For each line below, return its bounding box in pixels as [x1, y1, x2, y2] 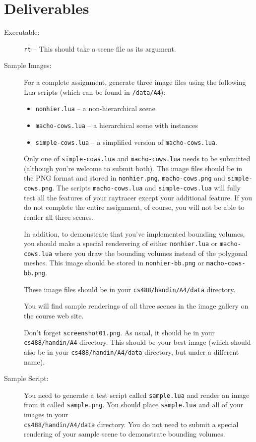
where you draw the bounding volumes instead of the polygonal [54, 248, 248, 258]
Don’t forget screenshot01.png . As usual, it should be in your [24, 327, 215, 337]
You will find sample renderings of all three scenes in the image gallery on [24, 301, 249, 311]
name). [24, 356, 45, 367]
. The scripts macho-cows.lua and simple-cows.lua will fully [52, 183, 241, 193]
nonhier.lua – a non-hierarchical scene [35, 103, 155, 114]
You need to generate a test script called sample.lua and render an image [24, 389, 250, 400]
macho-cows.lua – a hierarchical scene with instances [35, 120, 198, 130]
